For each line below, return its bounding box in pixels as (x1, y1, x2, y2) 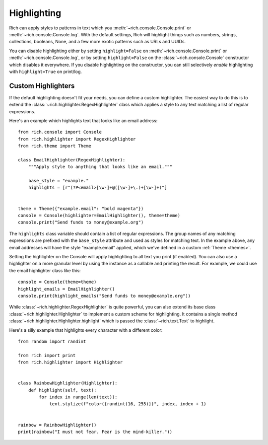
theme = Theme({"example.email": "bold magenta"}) (18, 206, 144, 211)
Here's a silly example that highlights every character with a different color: (9, 327, 163, 333)
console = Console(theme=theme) (18, 279, 97, 285)
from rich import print (18, 353, 76, 358)
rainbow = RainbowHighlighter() (18, 422, 97, 428)
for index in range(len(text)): (39, 394, 118, 400)
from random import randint (18, 338, 86, 344)
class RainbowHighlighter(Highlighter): (18, 380, 118, 386)
